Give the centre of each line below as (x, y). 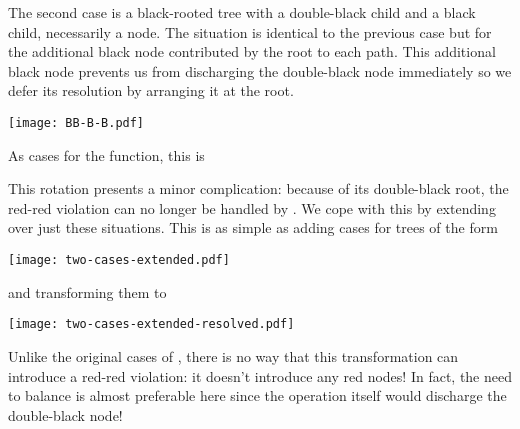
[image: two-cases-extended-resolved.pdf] (151, 324)
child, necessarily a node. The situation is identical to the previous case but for (250, 31)
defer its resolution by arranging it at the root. (151, 90)
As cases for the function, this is (106, 154)
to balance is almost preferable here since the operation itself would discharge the (257, 395)
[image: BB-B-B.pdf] (76, 122)
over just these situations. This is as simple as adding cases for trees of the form (253, 227)
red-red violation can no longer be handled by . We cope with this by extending (252, 207)
